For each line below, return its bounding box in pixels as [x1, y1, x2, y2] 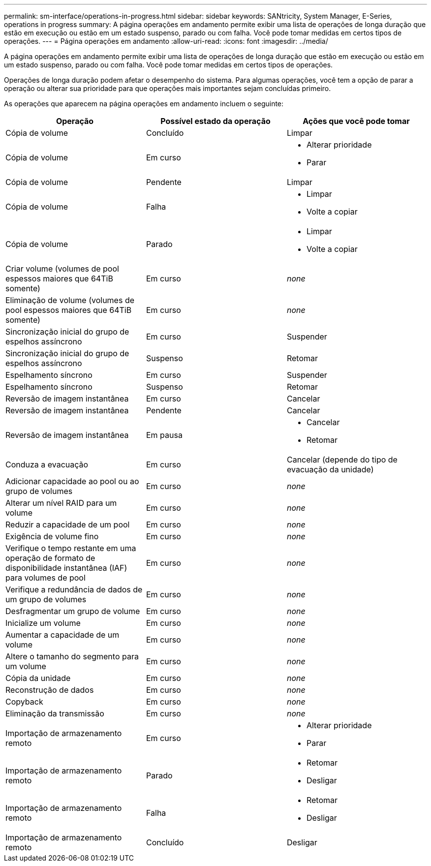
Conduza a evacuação [5, 460, 89, 469]
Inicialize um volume [5, 618, 81, 628]
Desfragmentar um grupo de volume [5, 606, 140, 616]
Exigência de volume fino [5, 531, 99, 541]
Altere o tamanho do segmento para [5, 651, 139, 661]
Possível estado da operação [160, 116, 271, 126]
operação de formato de [5, 553, 95, 563]
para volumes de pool [5, 573, 86, 583]
